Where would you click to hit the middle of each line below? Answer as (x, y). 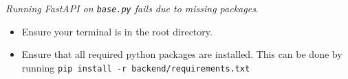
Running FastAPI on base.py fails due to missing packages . (132, 8)
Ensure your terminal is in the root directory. (117, 31)
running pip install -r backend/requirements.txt (136, 67)
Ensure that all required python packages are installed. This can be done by (182, 54)
